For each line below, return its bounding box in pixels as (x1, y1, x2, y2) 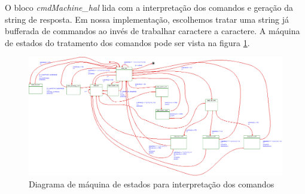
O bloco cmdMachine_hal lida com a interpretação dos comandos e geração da (5, 1, 293, 13)
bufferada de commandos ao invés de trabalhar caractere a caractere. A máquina (5, 25, 300, 37)
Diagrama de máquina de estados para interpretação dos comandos (29, 178, 274, 190)
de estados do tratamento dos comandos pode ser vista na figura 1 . (5, 36, 250, 48)
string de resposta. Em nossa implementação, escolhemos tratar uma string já (5, 13, 289, 25)
